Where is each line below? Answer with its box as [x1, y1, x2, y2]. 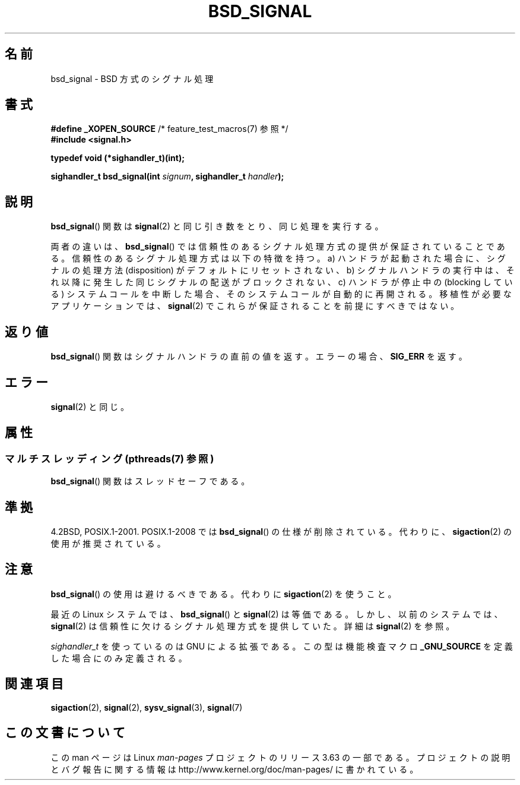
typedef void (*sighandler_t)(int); [50, 153, 185, 163]
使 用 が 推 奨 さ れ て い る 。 [50, 538, 166, 549]
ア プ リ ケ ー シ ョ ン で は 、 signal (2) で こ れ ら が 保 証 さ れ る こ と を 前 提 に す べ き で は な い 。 [50, 301, 459, 311]
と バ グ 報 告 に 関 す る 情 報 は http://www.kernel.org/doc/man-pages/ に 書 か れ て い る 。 [50, 764, 418, 774]
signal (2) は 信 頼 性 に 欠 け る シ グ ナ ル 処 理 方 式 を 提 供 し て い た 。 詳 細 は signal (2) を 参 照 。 [50, 620, 455, 631]
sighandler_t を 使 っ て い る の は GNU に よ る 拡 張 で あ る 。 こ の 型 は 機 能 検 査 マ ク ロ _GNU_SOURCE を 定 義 [50, 641, 513, 651]
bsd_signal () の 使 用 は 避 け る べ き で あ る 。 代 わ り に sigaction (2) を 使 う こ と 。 [50, 588, 397, 599]
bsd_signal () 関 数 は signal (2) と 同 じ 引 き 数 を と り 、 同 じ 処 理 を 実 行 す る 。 [50, 221, 383, 232]
